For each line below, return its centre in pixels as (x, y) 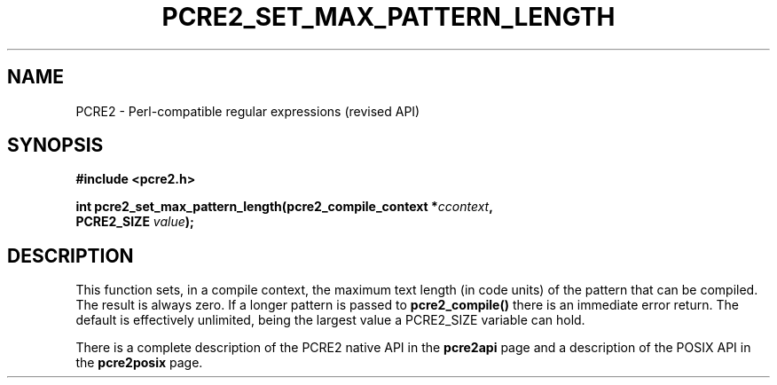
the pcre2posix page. (139, 363)
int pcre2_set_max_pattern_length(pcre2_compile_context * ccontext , (284, 207)
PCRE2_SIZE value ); (135, 222)
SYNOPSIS (55, 145)
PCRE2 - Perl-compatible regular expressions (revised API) (248, 111)
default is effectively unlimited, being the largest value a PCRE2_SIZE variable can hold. (330, 320)
